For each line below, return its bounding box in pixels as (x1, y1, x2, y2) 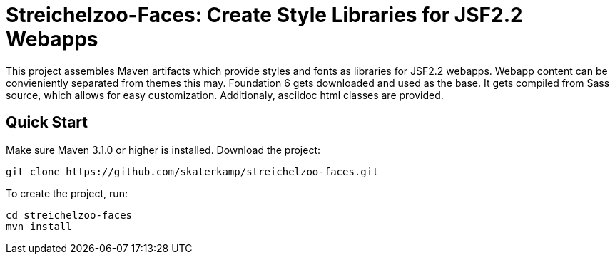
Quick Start (6, 113, 88, 132)
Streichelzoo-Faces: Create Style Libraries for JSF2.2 (6, 3, 523, 27)
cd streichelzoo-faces (6, 209, 133, 221)
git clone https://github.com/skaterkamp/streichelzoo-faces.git (6, 165, 379, 177)
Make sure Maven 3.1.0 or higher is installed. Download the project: (6, 143, 321, 156)
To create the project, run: (6, 187, 128, 199)
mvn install (6, 220, 72, 232)
